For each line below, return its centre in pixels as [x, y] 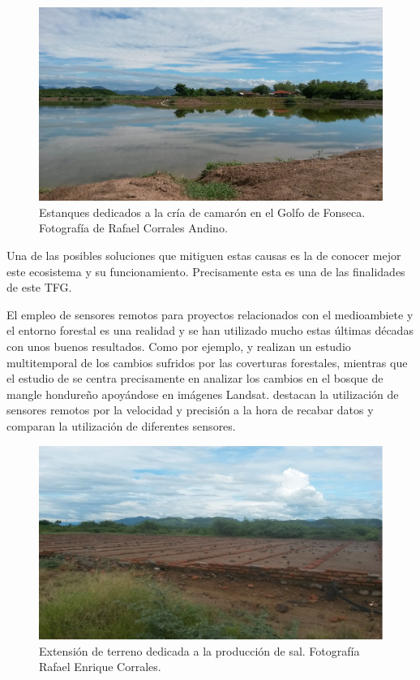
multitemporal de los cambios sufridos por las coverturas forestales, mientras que [207, 362]
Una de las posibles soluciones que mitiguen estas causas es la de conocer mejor [204, 256]
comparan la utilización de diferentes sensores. [121, 425]
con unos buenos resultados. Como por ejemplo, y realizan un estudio [179, 346]
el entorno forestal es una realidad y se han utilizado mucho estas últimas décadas [210, 330]
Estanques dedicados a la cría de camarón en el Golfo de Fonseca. [202, 212]
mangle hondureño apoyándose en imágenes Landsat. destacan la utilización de [203, 394]
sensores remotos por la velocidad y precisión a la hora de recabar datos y [190, 410]
